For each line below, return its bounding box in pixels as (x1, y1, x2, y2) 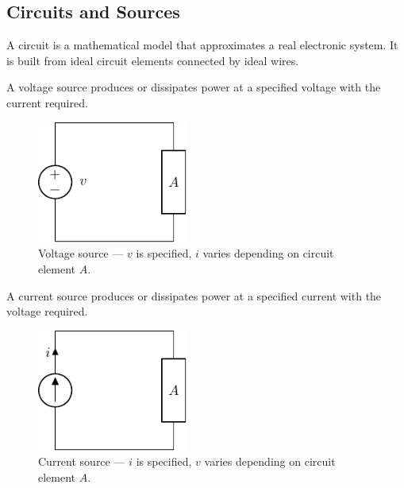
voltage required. (6, 303, 88, 320)
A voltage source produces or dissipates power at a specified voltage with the (6, 79, 381, 95)
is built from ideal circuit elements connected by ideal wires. (6, 52, 299, 68)
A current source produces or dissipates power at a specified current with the (6, 287, 382, 304)
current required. (6, 94, 88, 110)
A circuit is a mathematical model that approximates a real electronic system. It (6, 37, 398, 53)
